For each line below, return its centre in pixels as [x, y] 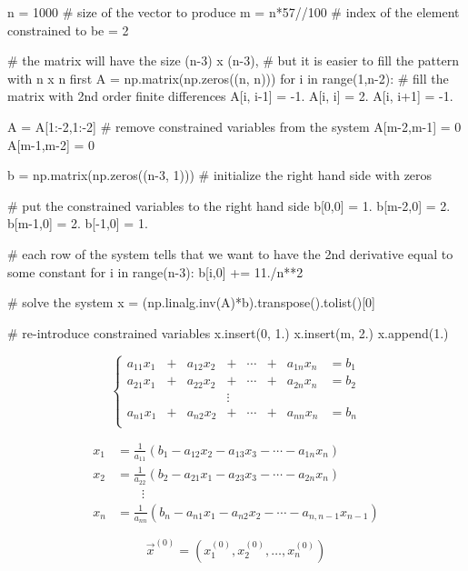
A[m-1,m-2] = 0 [51, 144]
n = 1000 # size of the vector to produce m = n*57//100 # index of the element [234, 12]
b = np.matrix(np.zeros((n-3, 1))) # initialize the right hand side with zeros [220, 175]
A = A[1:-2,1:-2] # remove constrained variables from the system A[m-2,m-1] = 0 [234, 126]
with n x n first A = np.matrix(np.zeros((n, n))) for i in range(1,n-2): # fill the [228, 78]
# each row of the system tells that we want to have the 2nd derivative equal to [230, 253]
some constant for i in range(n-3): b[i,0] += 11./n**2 [155, 271]
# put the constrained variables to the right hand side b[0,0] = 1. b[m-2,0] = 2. [229, 205]
